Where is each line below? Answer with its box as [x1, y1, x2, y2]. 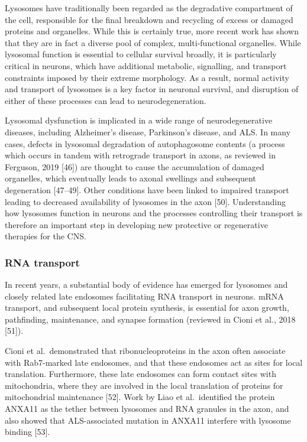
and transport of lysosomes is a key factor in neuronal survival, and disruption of [5, 83, 299, 95]
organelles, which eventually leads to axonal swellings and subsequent [5, 172, 256, 184]
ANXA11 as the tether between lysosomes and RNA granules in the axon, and [5, 402, 289, 415]
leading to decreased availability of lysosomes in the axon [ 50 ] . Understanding [5, 195, 286, 207]
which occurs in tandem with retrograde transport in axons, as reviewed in [5, 149, 276, 161]
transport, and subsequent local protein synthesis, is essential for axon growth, [5, 301, 289, 314]
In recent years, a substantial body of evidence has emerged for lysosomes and [5, 278, 288, 291]
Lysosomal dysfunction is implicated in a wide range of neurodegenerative [5, 114, 273, 126]
